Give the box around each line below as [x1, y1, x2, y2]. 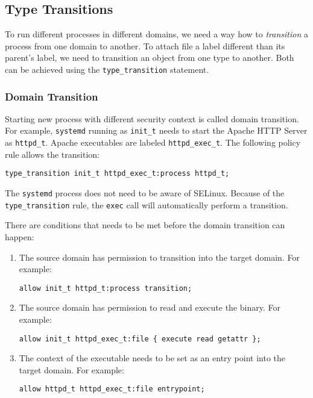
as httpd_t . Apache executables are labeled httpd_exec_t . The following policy [5, 136, 301, 149]
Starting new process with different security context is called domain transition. [5, 112, 299, 125]
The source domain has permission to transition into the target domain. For [19, 250, 300, 263]
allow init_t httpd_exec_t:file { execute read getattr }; [19, 334, 261, 343]
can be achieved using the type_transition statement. [5, 63, 209, 75]
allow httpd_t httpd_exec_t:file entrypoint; [19, 385, 205, 394]
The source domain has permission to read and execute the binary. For [19, 301, 280, 314]
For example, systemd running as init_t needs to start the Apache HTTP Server [5, 124, 308, 137]
